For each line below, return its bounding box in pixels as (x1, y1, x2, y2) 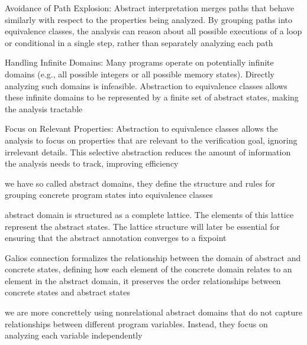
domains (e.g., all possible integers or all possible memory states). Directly (5, 67, 274, 80)
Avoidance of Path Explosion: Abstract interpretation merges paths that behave (5, 2, 295, 14)
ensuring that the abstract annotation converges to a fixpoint (5, 232, 227, 244)
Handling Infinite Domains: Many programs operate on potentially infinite (5, 56, 274, 69)
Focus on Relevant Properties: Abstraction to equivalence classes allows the (5, 122, 278, 135)
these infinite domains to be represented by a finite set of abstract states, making (5, 91, 299, 103)
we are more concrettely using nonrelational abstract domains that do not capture (5, 306, 302, 318)
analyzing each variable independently (5, 329, 143, 341)
